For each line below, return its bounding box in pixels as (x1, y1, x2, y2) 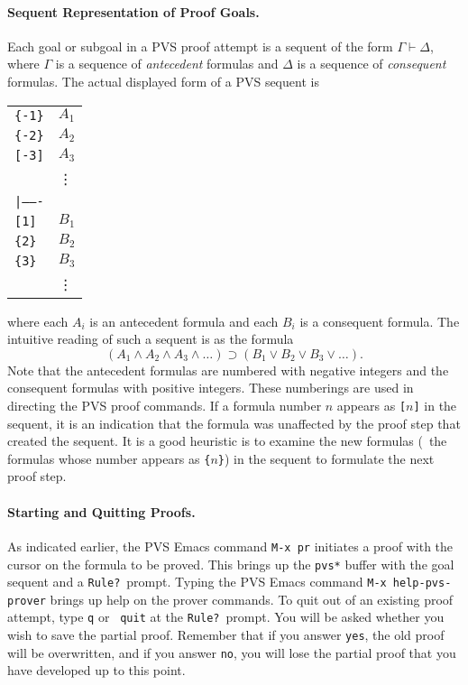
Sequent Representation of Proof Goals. (7, 2, 260, 21)
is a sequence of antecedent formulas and (55, 54, 279, 73)
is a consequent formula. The (299, 311, 460, 330)
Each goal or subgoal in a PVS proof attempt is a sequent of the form (7, 36, 393, 55)
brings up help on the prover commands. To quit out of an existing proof (50, 589, 454, 608)
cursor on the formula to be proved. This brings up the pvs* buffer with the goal (7, 554, 454, 573)
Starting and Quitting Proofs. (7, 502, 196, 521)
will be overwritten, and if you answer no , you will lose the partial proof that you (7, 643, 456, 662)
